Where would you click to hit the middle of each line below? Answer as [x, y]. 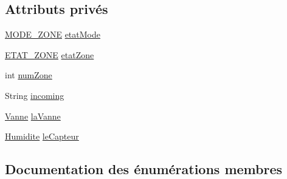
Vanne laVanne [33, 116]
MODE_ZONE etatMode [53, 34]
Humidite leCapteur [42, 136]
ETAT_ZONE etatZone [50, 54]
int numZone [29, 75]
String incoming [35, 95]
